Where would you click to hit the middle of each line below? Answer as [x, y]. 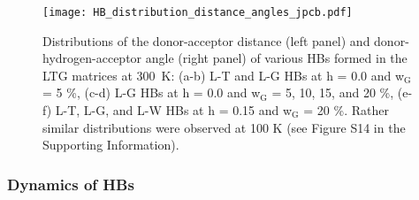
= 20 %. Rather [346, 110]
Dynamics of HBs [71, 184]
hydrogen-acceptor [92, 58]
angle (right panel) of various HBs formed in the [276, 58]
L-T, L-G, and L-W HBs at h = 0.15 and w [174, 110]
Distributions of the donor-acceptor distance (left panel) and [206, 40]
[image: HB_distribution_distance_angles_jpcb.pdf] [198, 12]
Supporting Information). [111, 145]
